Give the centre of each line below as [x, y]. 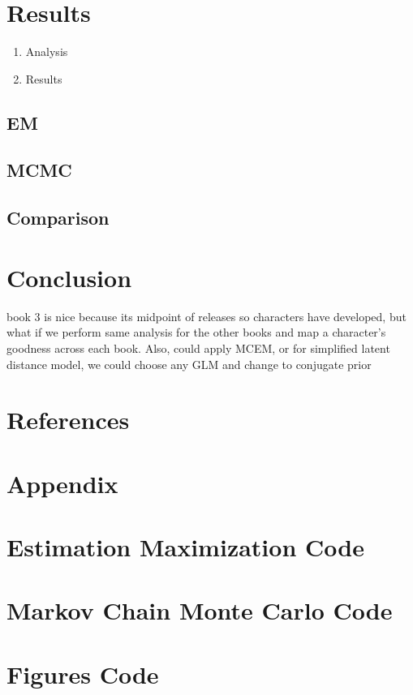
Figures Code [83, 674]
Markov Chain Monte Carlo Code [200, 610]
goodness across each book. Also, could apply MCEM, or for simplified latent [198, 347]
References [68, 420]
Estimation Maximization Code [185, 547]
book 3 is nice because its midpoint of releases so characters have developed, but [206, 316]
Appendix [62, 483]
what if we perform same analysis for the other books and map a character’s [196, 332]
